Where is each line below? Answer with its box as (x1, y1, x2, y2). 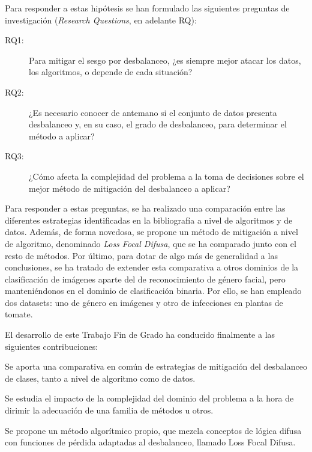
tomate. (5, 308, 33, 320)
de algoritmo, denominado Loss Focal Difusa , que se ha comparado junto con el (5, 237, 296, 249)
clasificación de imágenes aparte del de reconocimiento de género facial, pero (5, 272, 286, 285)
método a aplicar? (29, 129, 95, 142)
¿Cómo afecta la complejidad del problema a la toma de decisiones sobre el (29, 169, 304, 182)
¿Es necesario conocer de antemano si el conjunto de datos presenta (29, 106, 277, 118)
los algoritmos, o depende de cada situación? (29, 66, 193, 78)
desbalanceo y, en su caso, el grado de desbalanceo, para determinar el (29, 118, 287, 130)
